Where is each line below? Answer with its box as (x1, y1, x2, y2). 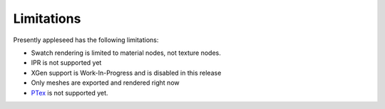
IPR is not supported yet (31, 58, 102, 67)
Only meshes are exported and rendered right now (31, 78, 180, 87)
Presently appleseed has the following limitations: (13, 36, 159, 44)
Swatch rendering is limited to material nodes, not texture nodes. (31, 48, 221, 57)
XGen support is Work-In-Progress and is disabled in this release (31, 68, 222, 77)
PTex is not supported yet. (31, 88, 108, 97)
